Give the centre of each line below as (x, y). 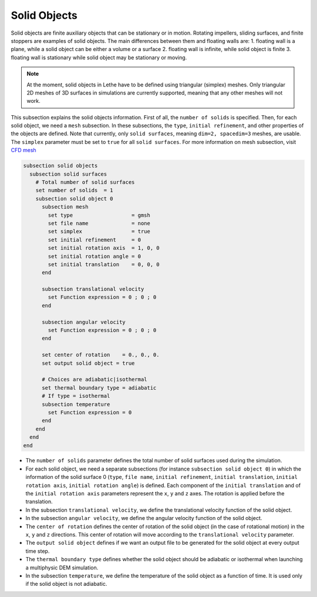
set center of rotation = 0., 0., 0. (101, 355)
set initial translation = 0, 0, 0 (104, 264)
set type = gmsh (99, 215)
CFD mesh (23, 150)
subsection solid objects (60, 166)
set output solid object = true (88, 363)
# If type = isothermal (76, 396)
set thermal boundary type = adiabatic (99, 388)
